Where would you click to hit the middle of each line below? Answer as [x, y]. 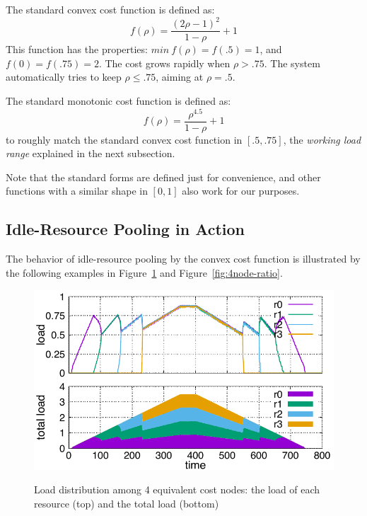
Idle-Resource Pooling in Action [126, 229]
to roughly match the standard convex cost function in [124, 139]
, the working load [322, 139]
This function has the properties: [77, 49]
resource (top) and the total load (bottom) [127, 504]
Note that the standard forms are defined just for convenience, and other [163, 177]
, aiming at [180, 77]
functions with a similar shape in [77, 191]
